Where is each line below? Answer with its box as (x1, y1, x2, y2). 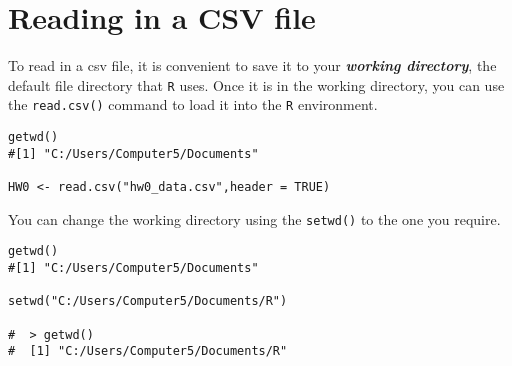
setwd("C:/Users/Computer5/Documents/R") (8, 294, 288, 309)
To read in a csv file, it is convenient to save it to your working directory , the (8, 55, 497, 76)
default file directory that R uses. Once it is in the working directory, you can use (8, 74, 505, 95)
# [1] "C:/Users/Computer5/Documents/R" (8, 344, 288, 359)
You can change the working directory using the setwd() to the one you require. (8, 208, 501, 229)
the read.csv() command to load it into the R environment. (8, 94, 378, 115)
